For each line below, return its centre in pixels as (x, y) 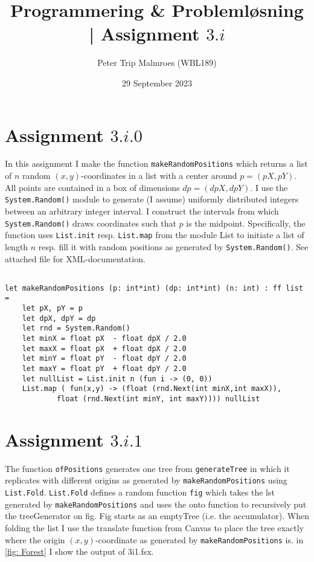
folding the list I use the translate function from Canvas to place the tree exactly (155, 527)
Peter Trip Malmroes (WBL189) (157, 63)
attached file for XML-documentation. (75, 258)
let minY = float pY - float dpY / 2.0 (104, 359)
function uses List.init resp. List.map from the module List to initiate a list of (155, 235)
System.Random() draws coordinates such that (91, 223)
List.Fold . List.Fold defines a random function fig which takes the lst (140, 492)
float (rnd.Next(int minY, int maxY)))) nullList (158, 399)
